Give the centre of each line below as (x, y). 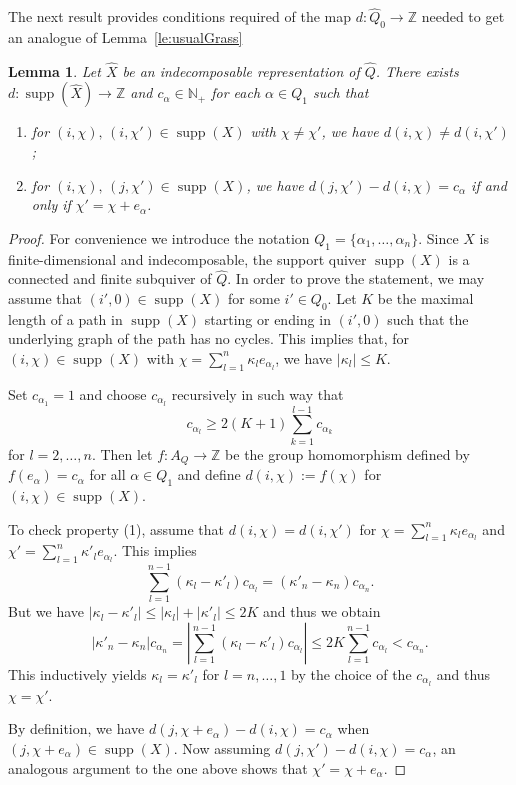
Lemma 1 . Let (54, 70)
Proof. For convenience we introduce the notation (159, 237)
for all (107, 474)
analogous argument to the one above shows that (158, 767)
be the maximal (425, 298)
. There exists (417, 70)
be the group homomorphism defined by (347, 453)
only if (51, 204)
